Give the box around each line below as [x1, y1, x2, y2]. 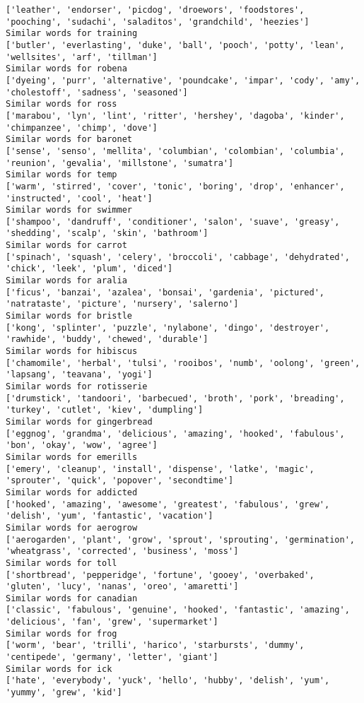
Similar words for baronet [6, 134, 132, 145]
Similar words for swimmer [6, 205, 132, 215]
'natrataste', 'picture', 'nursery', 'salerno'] [6, 299, 239, 309]
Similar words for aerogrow [6, 522, 138, 533]
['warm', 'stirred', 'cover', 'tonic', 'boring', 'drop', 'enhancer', [6, 181, 345, 191]
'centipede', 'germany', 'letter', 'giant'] [6, 652, 218, 663]
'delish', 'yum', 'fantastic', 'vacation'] [6, 511, 213, 521]
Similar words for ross [6, 99, 117, 110]
